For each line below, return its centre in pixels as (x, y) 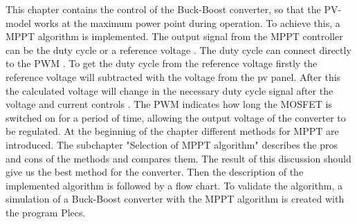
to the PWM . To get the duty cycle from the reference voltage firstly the (162, 63)
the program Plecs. (46, 212)
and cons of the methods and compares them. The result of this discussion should (178, 158)
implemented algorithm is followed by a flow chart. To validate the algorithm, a (174, 185)
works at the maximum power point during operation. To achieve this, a (187, 22)
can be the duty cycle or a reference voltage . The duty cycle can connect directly (178, 49)
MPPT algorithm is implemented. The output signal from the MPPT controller (174, 36)
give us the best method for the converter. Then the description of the (155, 172)
